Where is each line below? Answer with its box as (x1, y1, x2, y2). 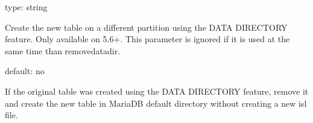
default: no (5, 65, 45, 77)
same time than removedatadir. (5, 44, 121, 57)
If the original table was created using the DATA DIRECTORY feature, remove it (5, 84, 309, 97)
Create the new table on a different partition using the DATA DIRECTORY (5, 20, 288, 33)
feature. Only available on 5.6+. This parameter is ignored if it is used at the (5, 33, 290, 45)
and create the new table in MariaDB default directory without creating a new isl (5, 96, 307, 109)
